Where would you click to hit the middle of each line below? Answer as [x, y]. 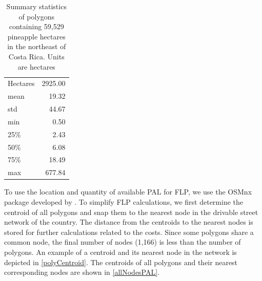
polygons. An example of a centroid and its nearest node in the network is [120, 252]
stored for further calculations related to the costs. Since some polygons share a [129, 232]
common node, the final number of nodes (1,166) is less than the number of [123, 242]
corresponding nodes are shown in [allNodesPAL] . [82, 272]
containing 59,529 [36, 26]
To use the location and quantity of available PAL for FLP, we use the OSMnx [128, 192]
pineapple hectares [36, 36]
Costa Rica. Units [36, 56]
